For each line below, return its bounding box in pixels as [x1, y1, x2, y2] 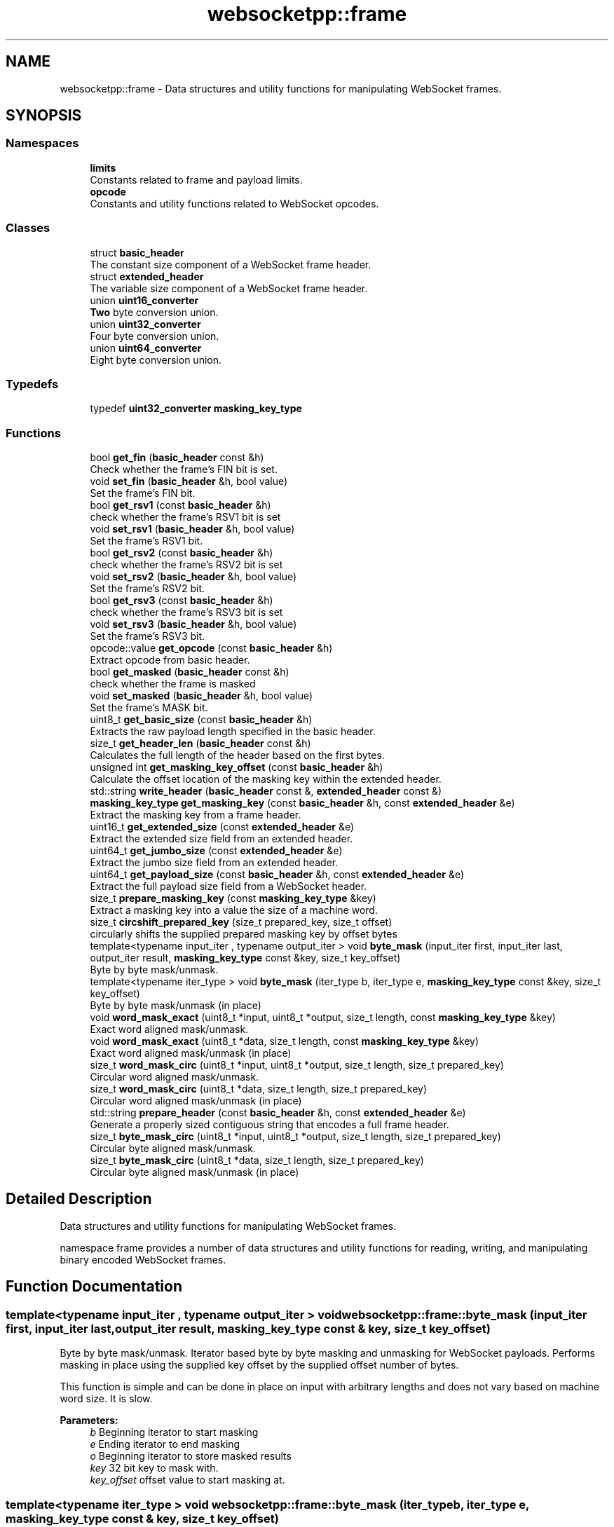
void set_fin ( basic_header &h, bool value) [90, 475, 288, 488]
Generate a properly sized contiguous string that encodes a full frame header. [90, 1118, 449, 1131]
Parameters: [60, 1414, 118, 1427]
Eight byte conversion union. [90, 353, 222, 366]
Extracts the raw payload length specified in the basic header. [90, 725, 376, 738]
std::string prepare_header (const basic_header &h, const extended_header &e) [90, 1107, 466, 1119]
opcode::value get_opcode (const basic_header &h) [90, 642, 333, 655]
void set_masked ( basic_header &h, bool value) [90, 690, 313, 702]
